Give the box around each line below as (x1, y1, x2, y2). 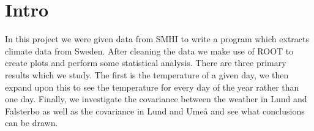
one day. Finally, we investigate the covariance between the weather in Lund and (5, 92, 307, 105)
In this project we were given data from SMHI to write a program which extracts (5, 32, 309, 45)
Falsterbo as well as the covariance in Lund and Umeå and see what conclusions (5, 104, 305, 117)
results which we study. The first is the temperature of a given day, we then (5, 68, 289, 81)
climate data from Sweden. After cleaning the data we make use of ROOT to (5, 44, 294, 57)
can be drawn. (5, 116, 58, 129)
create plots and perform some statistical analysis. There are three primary (5, 56, 286, 69)
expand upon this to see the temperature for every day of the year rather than (5, 80, 299, 93)
